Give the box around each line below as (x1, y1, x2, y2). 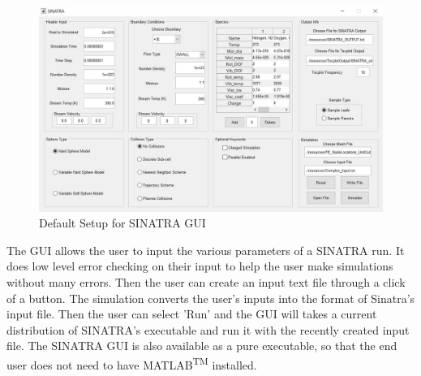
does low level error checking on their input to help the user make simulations (6, 257, 393, 274)
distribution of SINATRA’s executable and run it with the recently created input (6, 321, 410, 338)
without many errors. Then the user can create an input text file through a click (6, 273, 406, 290)
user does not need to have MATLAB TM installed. (6, 353, 257, 373)
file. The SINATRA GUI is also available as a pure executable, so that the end (6, 337, 397, 354)
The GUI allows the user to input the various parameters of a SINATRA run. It (6, 241, 405, 258)
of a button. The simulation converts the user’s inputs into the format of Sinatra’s (6, 289, 415, 306)
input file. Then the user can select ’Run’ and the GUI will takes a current (6, 305, 377, 322)
